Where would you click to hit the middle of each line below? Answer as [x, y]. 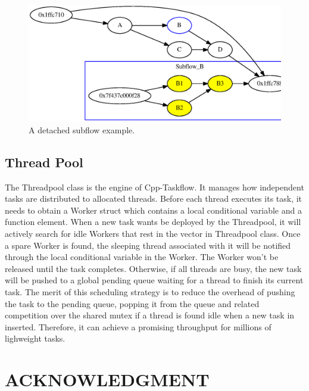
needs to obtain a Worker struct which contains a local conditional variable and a [153, 210]
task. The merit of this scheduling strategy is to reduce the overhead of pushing [150, 292]
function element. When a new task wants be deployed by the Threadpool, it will [153, 222]
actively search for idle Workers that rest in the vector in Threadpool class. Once [153, 234]
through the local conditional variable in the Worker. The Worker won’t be [142, 257]
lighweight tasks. [35, 338]
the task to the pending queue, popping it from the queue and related [132, 303]
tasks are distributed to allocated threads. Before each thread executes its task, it [154, 198]
